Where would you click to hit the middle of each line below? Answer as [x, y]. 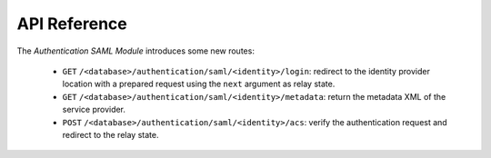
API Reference [72, 24]
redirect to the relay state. [110, 134]
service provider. [94, 110]
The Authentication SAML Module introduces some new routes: [135, 51]
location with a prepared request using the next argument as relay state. [199, 84]
